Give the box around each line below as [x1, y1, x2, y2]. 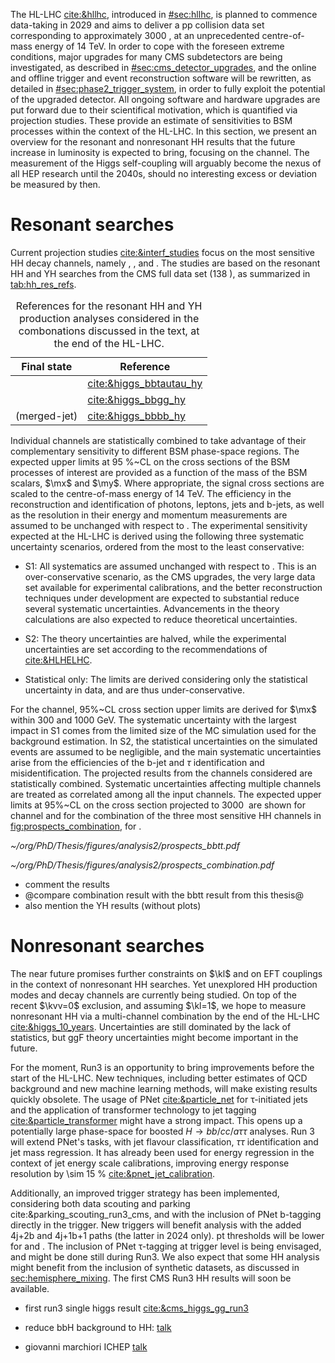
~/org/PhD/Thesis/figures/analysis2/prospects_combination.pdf [10, 859, 275, 871]
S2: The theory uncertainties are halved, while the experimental [24, 632, 287, 644]
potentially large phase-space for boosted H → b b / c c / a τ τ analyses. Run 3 [10, 1125, 315, 1137]
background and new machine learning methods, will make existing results [10, 1082, 318, 1094]
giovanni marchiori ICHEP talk [24, 1340, 148, 1353]
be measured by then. [10, 179, 101, 190]
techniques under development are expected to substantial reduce [24, 592, 300, 604]
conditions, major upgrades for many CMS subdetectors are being [10, 51, 283, 63]
